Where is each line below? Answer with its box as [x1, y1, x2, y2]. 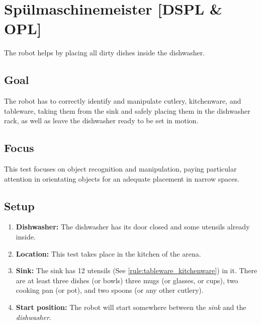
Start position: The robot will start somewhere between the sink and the [16, 302, 246, 312]
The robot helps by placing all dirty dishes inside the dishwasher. [4, 47, 205, 58]
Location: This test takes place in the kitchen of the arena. [16, 248, 201, 259]
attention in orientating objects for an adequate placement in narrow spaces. [4, 173, 239, 184]
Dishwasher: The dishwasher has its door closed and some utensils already [16, 221, 250, 232]
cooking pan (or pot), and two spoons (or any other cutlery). [16, 285, 204, 295]
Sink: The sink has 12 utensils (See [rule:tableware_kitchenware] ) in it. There [16, 265, 257, 276]
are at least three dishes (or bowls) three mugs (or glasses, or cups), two [16, 275, 238, 285]
